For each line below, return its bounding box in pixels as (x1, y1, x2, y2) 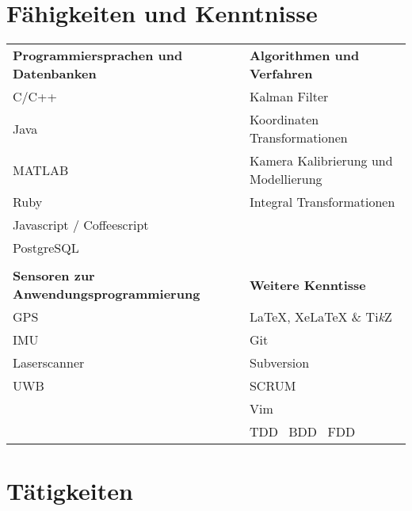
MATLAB (13, 160, 69, 179)
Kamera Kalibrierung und (249, 151, 393, 170)
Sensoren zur (13, 266, 95, 285)
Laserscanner (13, 353, 85, 372)
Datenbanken (13, 64, 97, 83)
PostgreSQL (13, 238, 79, 257)
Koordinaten (249, 110, 319, 129)
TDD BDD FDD (249, 422, 356, 441)
